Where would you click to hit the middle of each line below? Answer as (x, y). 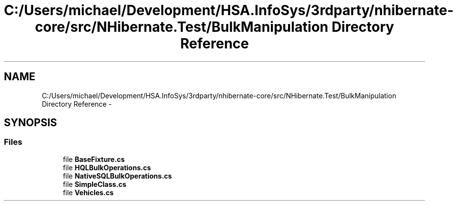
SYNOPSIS (31, 123)
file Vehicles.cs (88, 192)
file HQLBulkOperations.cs (107, 167)
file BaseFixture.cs (94, 159)
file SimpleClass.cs (95, 184)
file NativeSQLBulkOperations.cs (117, 176)
